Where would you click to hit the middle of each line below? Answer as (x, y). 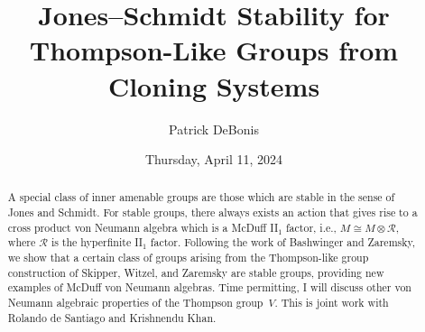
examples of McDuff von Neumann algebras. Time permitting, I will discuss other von (209, 287)
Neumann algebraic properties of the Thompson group (135, 303)
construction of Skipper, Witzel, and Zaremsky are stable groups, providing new (196, 272)
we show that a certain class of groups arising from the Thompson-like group (188, 258)
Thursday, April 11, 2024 (214, 159)
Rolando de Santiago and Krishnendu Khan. (112, 317)
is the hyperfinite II (97, 242)
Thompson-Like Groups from (214, 50)
